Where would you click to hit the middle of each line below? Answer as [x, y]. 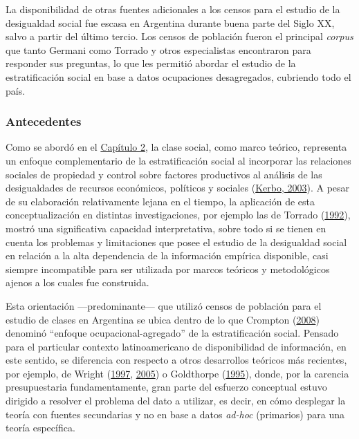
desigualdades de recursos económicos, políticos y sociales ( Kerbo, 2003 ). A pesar [178, 188]
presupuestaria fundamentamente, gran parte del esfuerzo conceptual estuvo [166, 387]
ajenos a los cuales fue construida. [77, 282]
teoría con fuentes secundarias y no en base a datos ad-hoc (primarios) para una [175, 414]
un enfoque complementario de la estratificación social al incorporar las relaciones [178, 160]
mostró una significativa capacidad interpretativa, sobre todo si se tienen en [166, 228]
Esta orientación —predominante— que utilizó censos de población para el [164, 305]
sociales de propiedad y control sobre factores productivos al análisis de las [164, 174]
